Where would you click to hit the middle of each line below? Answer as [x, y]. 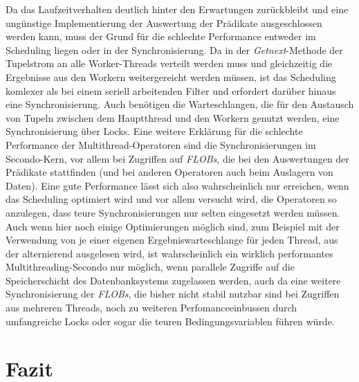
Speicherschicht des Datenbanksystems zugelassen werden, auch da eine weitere [173, 280]
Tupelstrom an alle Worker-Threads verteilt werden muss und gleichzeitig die [169, 63]
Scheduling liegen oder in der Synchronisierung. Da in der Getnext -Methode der [174, 49]
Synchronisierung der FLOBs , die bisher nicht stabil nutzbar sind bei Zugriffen [173, 294]
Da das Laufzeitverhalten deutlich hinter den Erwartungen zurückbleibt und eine [177, 9]
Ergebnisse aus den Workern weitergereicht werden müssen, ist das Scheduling [171, 76]
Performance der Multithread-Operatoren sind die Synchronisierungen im [161, 144]
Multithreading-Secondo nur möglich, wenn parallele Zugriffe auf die [150, 267]
